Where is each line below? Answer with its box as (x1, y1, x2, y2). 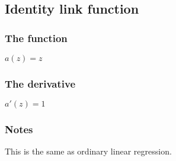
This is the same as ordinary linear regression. (5, 145, 172, 157)
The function (5, 30, 68, 45)
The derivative (5, 76, 76, 91)
